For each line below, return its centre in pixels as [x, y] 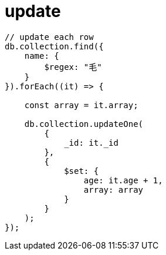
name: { [42, 56]
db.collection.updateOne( [84, 124]
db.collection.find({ [54, 46]
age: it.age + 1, [123, 180]
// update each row [49, 37]
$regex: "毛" [73, 67]
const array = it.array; [81, 105]
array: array [114, 189]
